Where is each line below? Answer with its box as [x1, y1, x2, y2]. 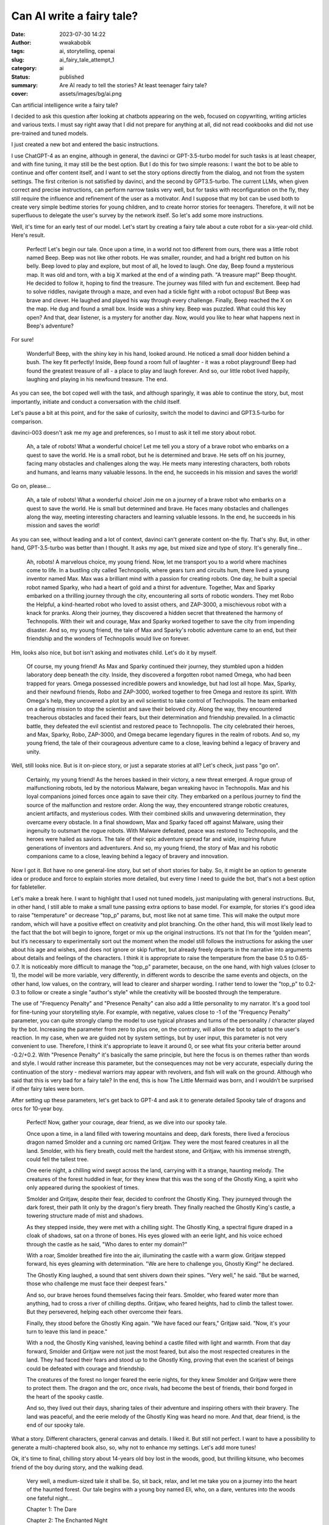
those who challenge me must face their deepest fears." [26, 1280, 168, 1287]
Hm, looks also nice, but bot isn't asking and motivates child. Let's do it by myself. [11, 648, 218, 656]
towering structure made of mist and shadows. [26, 1212, 144, 1219]
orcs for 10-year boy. [11, 1105, 64, 1113]
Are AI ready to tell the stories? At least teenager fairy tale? [59, 81, 207, 88]
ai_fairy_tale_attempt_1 [59, 56, 115, 63]
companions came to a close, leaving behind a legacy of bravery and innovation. [26, 853, 229, 860]
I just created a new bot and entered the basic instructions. [11, 141, 160, 148]
